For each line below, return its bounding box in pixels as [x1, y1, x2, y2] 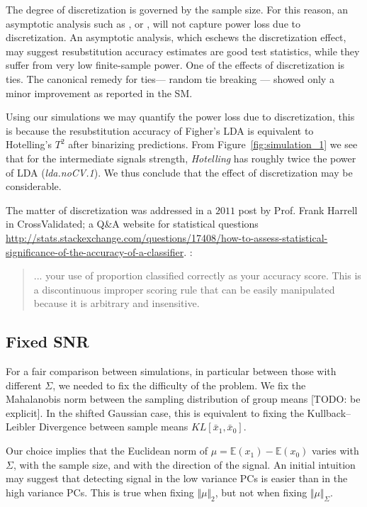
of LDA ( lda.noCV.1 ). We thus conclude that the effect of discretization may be [6, 165, 353, 179]
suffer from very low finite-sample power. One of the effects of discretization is [6, 57, 345, 72]
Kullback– [307, 405, 351, 420]
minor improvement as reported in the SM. [6, 85, 193, 100]
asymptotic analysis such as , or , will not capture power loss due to [6, 16, 300, 30]
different [6, 377, 42, 392]
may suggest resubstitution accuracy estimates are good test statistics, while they [6, 43, 360, 58]
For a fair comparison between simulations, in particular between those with [6, 364, 337, 379]
